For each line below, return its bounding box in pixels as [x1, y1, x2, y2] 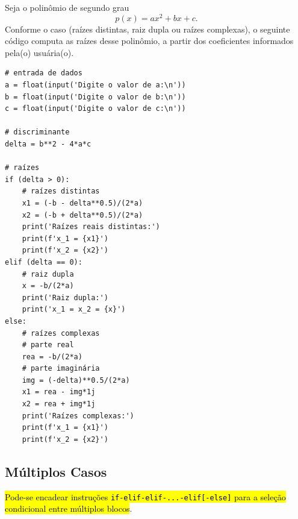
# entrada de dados [5, 69, 82, 78]
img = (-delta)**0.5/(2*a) [22, 376, 130, 385]
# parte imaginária [22, 364, 100, 373]
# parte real [22, 341, 74, 350]
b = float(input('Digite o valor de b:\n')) [5, 92, 186, 101]
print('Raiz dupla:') [22, 293, 108, 302]
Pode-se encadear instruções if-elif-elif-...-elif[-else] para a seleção [5, 490, 286, 503]
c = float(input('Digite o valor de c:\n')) [5, 104, 186, 113]
